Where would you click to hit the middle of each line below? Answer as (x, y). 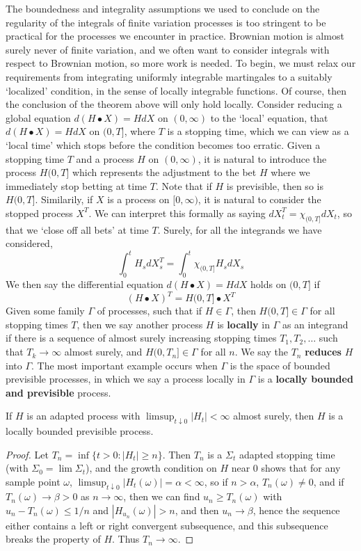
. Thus (126, 539)
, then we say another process (140, 324)
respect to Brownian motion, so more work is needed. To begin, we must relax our (181, 63)
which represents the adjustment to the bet (164, 172)
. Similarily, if (64, 199)
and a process (105, 158)
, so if (216, 481)
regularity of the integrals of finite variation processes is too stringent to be (166, 22)
